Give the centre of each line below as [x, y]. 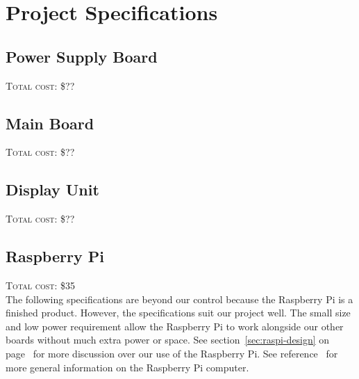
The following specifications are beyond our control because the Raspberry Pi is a [179, 299]
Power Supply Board [82, 56]
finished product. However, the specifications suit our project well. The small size [178, 313]
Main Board [50, 123]
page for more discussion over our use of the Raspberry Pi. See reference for [172, 353]
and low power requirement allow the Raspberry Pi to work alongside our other [175, 326]
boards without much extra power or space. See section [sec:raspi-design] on [168, 340]
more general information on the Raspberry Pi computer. [127, 367]
